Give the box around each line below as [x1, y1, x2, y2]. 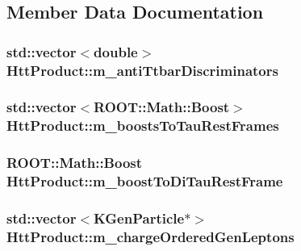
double [94, 41, 138, 61]
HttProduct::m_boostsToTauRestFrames [6, 115, 279, 136]
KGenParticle [94, 208, 185, 228]
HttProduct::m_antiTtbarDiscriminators [6, 60, 278, 80]
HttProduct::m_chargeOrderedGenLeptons [6, 226, 295, 246]
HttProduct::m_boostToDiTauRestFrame [6, 171, 283, 191]
